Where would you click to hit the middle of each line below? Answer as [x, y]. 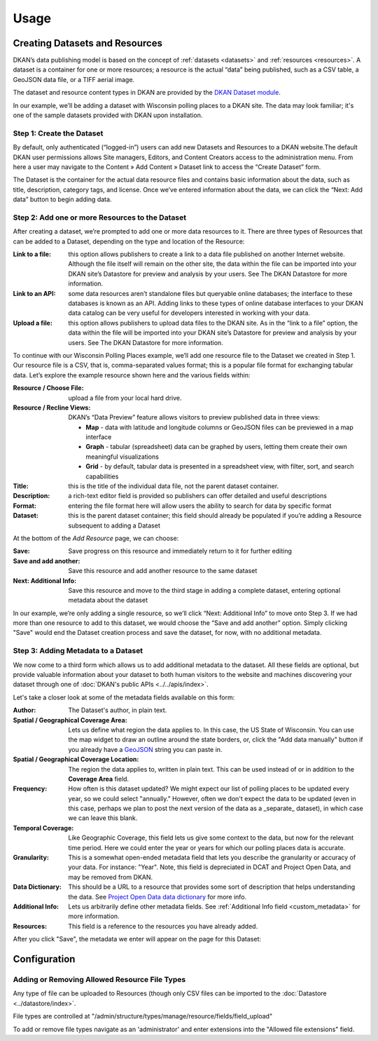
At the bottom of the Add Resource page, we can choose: [96, 538]
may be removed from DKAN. [111, 877]
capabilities [102, 476]
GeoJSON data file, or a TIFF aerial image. [74, 79]
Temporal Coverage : [43, 828]
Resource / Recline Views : [52, 408]
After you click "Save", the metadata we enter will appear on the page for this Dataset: [137, 939]
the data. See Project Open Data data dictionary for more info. [157, 896]
